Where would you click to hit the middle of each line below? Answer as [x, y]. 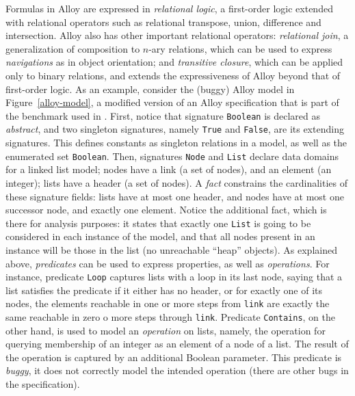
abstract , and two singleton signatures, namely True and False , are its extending [175, 129]
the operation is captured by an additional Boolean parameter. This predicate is [174, 357]
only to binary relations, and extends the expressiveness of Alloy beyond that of [173, 75]
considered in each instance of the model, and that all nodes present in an [160, 236]
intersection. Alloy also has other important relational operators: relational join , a [177, 35]
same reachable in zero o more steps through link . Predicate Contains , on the [171, 317]
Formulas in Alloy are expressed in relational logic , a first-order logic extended [169, 8]
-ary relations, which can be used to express [240, 48]
